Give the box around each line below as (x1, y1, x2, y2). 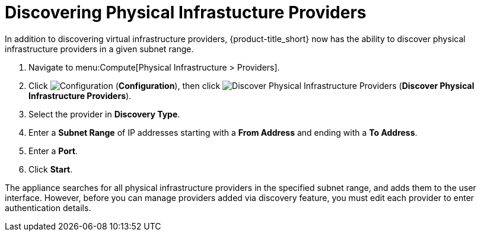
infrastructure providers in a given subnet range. (5, 43, 194, 54)
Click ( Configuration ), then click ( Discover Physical (28, 80, 474, 91)
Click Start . (28, 164, 73, 174)
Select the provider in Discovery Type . (28, 109, 180, 119)
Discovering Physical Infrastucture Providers (5, 2, 367, 23)
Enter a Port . (28, 145, 78, 156)
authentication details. (5, 202, 91, 213)
